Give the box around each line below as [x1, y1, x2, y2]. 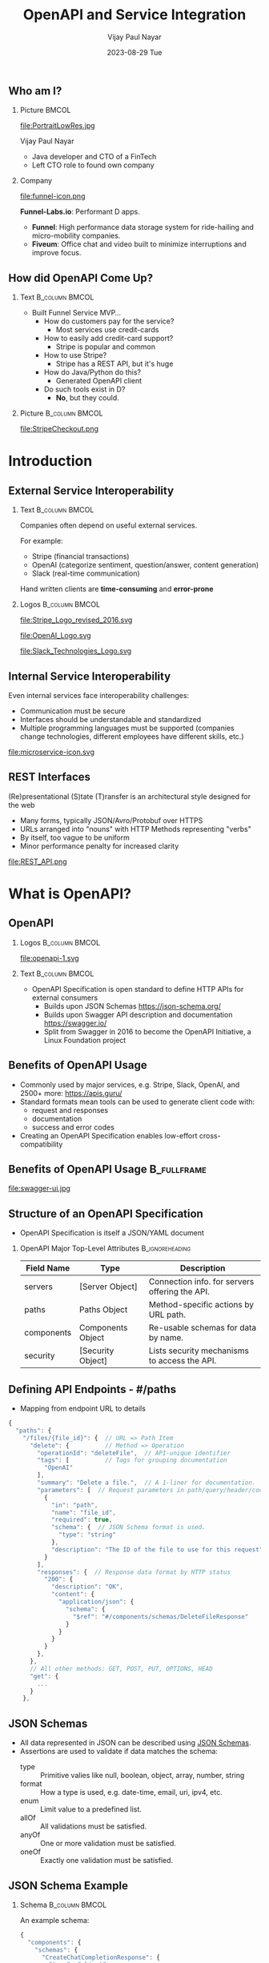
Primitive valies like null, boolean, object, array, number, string [39, 1771, 245, 1780]
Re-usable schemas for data [148, 1323, 257, 1334]
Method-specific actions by [148, 1299, 255, 1311]
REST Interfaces [8, 770, 90, 784]
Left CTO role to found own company [31, 160, 155, 170]
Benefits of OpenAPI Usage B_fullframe [8, 1162, 207, 1176]
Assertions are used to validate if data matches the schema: [19, 1747, 219, 1756]
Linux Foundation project [43, 1035, 126, 1045]
